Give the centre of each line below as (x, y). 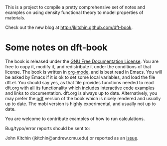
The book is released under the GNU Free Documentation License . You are (82, 61)
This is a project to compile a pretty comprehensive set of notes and (75, 7)
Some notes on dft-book (56, 48)
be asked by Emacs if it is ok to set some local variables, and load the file (80, 77)
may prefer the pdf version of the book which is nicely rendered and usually (83, 98)
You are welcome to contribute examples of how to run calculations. (75, 119)
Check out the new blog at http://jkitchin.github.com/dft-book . (69, 27)
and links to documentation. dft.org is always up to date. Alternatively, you (81, 93)
